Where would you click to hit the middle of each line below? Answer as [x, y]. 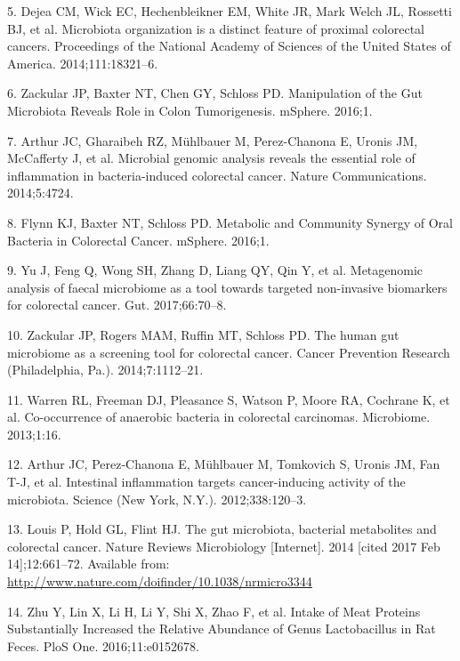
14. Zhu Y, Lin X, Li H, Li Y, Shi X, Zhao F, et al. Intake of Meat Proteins [214, 611]
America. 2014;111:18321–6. [83, 63]
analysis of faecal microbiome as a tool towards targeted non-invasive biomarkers [227, 287]
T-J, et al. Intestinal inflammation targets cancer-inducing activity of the [206, 482]
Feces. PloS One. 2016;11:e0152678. [103, 645]
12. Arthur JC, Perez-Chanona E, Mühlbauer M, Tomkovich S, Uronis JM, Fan [224, 464]
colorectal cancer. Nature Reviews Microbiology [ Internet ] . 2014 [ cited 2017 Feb [224, 546]
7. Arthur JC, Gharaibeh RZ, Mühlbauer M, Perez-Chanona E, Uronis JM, [213, 140]
